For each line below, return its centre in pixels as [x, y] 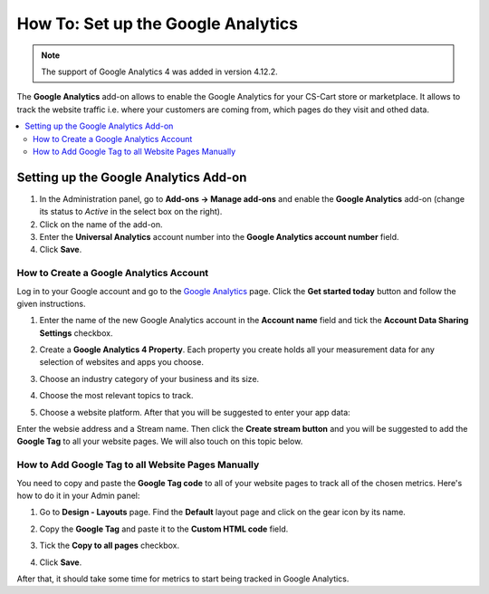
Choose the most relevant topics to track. [116, 396]
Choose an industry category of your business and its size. [149, 378]
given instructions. [51, 303]
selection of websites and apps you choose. [121, 362]
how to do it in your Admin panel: [78, 495]
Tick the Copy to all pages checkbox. [110, 546]
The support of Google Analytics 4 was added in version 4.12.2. [159, 72]
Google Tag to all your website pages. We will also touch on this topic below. [160, 441]
